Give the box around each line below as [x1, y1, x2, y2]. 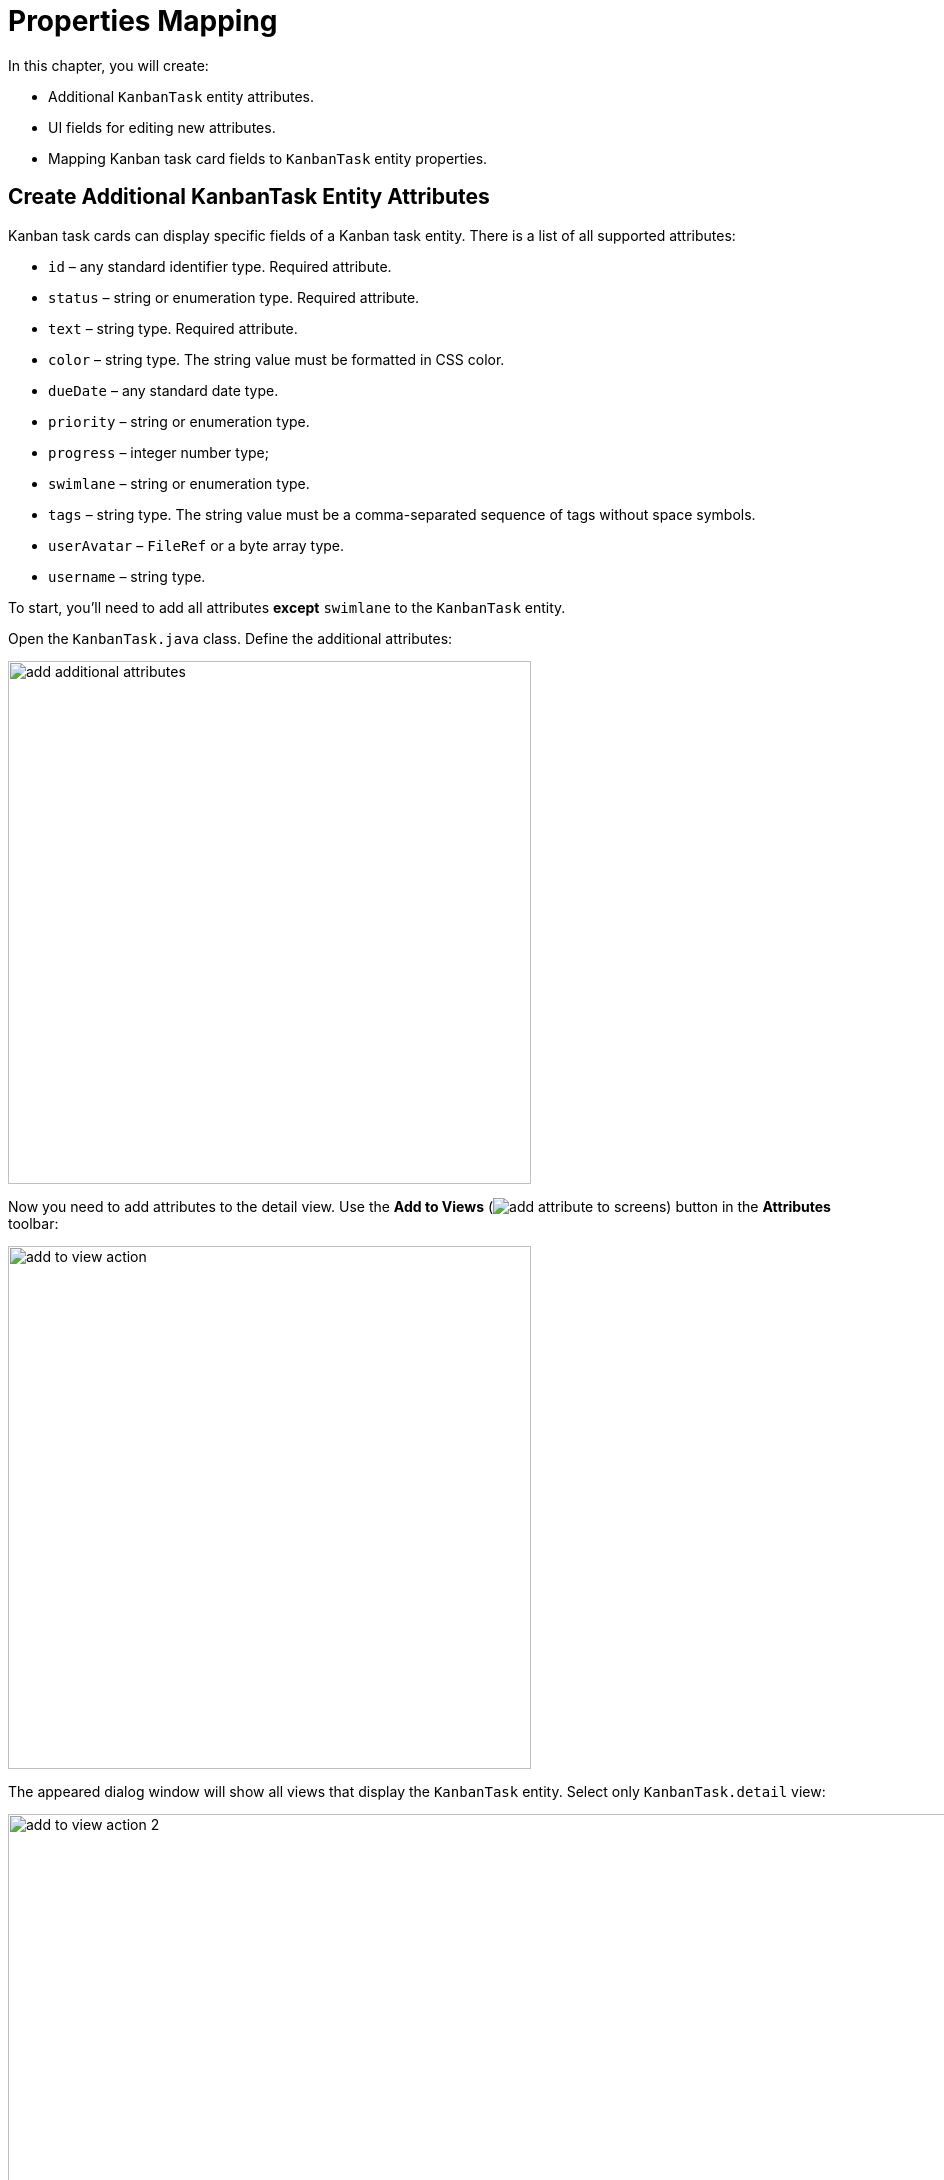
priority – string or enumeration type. [48, 412, 310, 430]
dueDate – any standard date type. [48, 381, 279, 399]
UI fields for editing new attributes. [48, 118, 276, 136]
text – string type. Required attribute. [48, 319, 298, 337]
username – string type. [48, 567, 206, 585]
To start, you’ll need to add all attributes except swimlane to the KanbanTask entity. [8, 598, 566, 616]
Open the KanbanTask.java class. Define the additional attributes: [8, 629, 453, 647]
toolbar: [8, 1214, 59, 1232]
